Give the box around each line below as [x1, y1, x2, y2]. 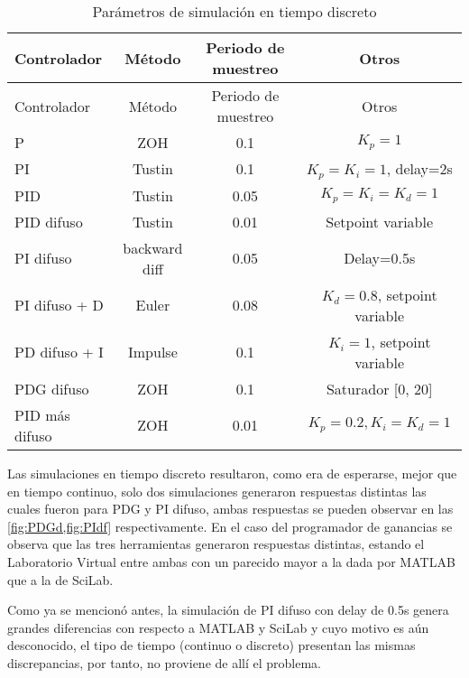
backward [123, 237, 183, 258]
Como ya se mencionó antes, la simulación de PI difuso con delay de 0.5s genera [7, 600, 449, 619]
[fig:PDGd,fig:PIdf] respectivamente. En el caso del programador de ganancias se [7, 516, 453, 535]
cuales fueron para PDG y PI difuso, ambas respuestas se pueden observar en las [7, 499, 454, 518]
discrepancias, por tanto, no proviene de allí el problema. [7, 653, 321, 672]
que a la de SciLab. [7, 570, 114, 589]
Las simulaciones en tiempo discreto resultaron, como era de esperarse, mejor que [7, 463, 457, 482]
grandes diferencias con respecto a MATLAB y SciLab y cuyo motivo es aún [7, 618, 429, 636]
